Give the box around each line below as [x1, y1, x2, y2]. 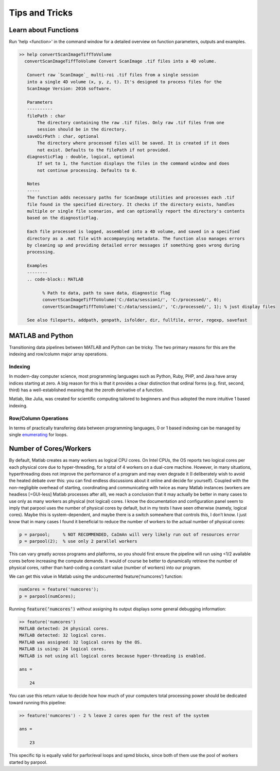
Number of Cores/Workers [9, 444, 91, 453]
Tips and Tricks [9, 7, 73, 18]
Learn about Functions [9, 26, 79, 34]
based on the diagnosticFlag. [27, 215, 99, 221]
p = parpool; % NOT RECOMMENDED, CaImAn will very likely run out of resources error [19, 532, 240, 537]
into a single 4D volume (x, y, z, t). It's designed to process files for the [27, 79, 222, 85]
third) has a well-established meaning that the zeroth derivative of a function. [9, 387, 164, 393]
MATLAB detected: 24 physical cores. [19, 626, 109, 631]
